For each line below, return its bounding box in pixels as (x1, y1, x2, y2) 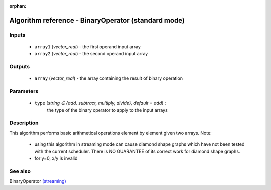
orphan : (9, 3, 27, 9)
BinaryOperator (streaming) (9, 178, 66, 184)
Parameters (9, 88, 39, 95)
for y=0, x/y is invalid (34, 155, 78, 161)
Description (9, 119, 39, 126)
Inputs (9, 31, 26, 38)
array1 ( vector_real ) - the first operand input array (34, 43, 141, 50)
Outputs (9, 63, 30, 70)
